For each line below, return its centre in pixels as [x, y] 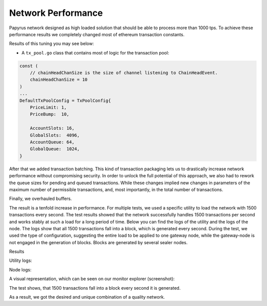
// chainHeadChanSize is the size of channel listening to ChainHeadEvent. [124, 73]
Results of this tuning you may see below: [51, 44]
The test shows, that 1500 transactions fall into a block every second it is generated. [95, 288]
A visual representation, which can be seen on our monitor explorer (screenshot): [92, 279]
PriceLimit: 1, [48, 107]
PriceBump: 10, [49, 114]
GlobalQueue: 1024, [55, 149]
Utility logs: [21, 260]
